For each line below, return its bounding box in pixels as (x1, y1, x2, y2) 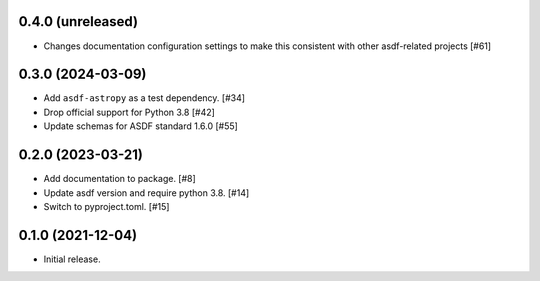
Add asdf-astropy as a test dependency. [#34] (43, 92, 245, 104)
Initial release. (43, 253, 101, 265)
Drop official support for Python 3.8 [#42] (43, 106, 215, 118)
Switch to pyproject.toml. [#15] (43, 200, 170, 212)
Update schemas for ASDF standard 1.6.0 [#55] (43, 120, 239, 132)
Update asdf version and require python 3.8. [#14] (43, 186, 250, 199)
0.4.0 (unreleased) (18, 13, 139, 30)
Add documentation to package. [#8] (43, 173, 197, 185)
